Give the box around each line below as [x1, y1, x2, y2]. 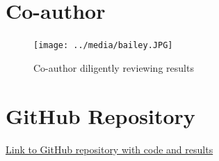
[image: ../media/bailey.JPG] [33, 40, 173, 51]
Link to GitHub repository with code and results [6, 141, 213, 156]
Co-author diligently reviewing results [33, 60, 194, 75]
